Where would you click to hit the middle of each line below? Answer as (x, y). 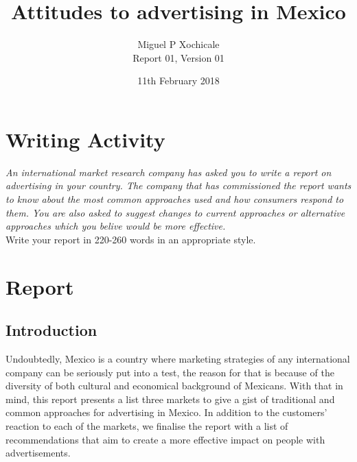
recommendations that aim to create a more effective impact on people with (165, 439)
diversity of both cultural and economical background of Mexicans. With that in (174, 386)
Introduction (51, 330)
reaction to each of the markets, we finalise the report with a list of (147, 425)
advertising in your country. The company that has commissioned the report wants (178, 185)
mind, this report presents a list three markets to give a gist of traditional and (170, 399)
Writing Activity (85, 139)
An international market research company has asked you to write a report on (169, 172)
